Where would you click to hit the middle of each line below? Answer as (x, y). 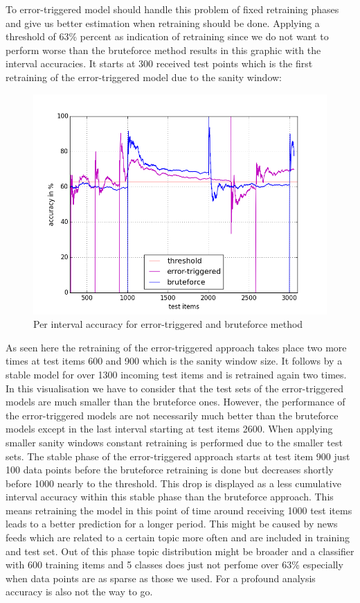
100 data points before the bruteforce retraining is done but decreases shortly (170, 470)
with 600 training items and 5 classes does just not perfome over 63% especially (174, 565)
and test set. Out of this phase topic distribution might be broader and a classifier (180, 551)
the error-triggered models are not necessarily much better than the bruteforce (172, 415)
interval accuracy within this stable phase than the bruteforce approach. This (170, 497)
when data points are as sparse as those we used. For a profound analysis (161, 578)
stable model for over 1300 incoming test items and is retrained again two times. (176, 374)
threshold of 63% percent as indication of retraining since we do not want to (167, 36)
